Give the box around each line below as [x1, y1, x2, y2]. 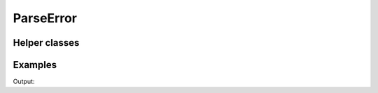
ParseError [13, 10, 77, 26]
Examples [13, 59, 57, 71]
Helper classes [13, 37, 80, 49]
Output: [13, 77, 35, 86]
